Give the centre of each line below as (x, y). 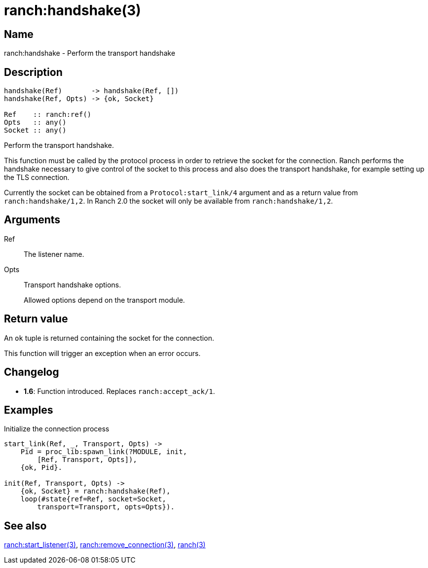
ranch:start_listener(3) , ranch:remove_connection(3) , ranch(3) (105, 545)
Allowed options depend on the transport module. (104, 300)
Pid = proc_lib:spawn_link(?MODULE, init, (104, 452)
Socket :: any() (35, 130)
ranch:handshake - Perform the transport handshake (90, 53)
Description (33, 72)
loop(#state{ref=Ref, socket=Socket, (93, 499)
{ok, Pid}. (41, 468)
